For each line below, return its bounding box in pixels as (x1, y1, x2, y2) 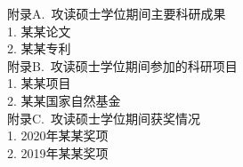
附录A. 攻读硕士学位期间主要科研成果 (7, 4, 226, 22)
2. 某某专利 (7, 39, 71, 58)
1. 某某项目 (7, 74, 71, 92)
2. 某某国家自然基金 (7, 91, 121, 109)
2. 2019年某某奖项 (7, 143, 109, 162)
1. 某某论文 (7, 21, 71, 40)
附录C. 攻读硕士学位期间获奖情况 (7, 108, 200, 127)
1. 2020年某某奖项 (7, 126, 109, 145)
